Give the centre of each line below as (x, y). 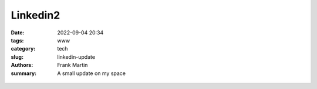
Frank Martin (72, 65)
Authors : (22, 65)
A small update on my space (92, 73)
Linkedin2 (36, 15)
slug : (17, 57)
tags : (17, 40)
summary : (24, 73)
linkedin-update (76, 57)
